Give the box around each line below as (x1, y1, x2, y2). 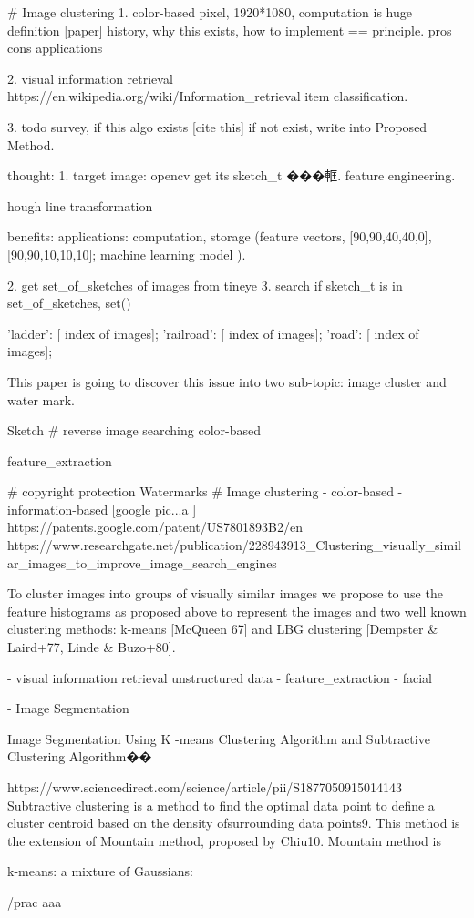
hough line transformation (7, 196, 153, 215)
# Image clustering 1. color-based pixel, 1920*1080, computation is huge (7, 3, 413, 21)
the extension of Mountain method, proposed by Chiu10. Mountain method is (7, 831, 441, 850)
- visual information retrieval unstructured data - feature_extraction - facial (7, 668, 432, 687)
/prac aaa (7, 892, 62, 911)
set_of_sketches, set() (7, 293, 131, 312)
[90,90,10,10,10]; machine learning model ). (7, 244, 246, 263)
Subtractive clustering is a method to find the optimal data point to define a (7, 795, 435, 814)
